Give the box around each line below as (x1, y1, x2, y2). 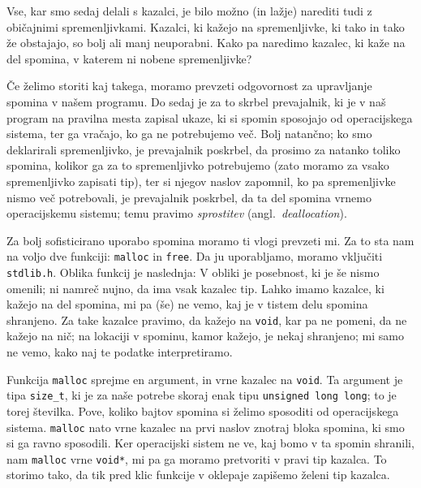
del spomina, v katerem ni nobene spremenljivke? (6, 50, 252, 67)
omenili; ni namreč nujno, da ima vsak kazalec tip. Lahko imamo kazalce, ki (6, 279, 384, 296)
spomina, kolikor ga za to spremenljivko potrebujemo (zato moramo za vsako (6, 157, 389, 174)
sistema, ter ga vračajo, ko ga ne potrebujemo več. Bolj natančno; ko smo (6, 125, 372, 142)
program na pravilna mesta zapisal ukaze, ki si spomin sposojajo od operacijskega (6, 109, 413, 126)
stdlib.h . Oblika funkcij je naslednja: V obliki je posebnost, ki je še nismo (6, 263, 380, 280)
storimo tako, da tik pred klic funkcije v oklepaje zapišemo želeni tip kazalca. (6, 466, 390, 483)
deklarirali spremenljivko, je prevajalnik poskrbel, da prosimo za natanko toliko (6, 140, 401, 158)
